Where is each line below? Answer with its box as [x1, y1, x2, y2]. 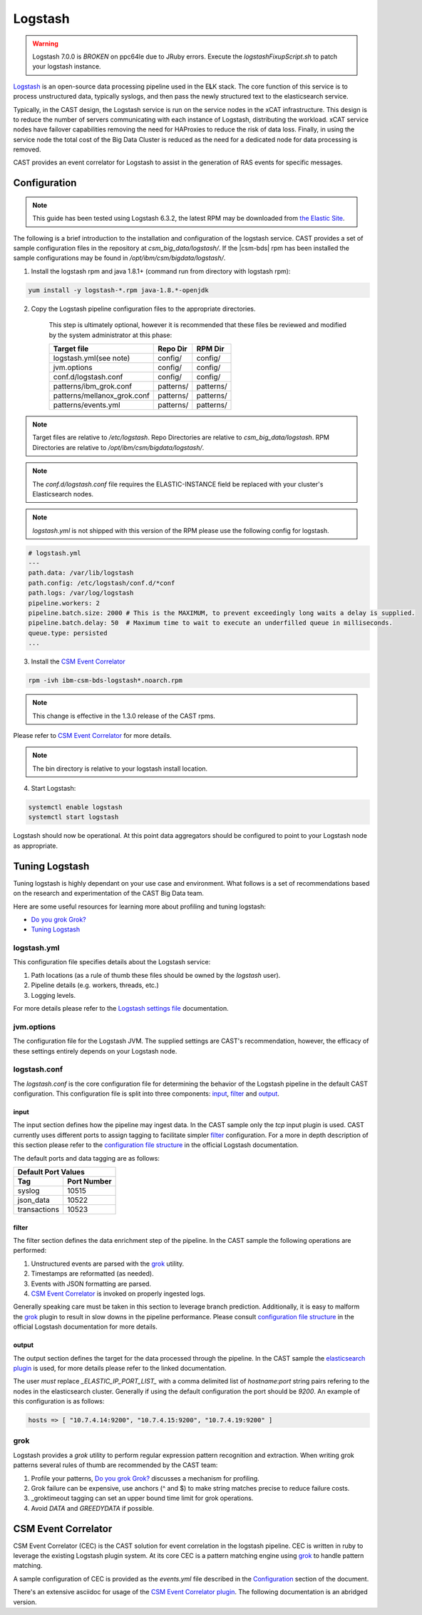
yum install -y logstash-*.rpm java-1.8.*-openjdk [28, 286, 210, 294]
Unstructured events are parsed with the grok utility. [31, 1259, 185, 1268]
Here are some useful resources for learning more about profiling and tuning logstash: [13, 902, 267, 911]
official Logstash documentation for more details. [13, 1322, 158, 1331]
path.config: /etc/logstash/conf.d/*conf [28, 579, 175, 587]
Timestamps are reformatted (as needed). [31, 1269, 154, 1278]
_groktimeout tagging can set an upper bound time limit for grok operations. [31, 1494, 254, 1503]
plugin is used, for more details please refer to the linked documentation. [13, 1364, 227, 1372]
